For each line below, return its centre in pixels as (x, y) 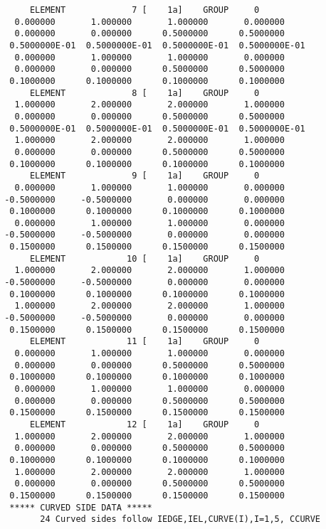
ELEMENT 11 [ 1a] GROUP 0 (144, 342)
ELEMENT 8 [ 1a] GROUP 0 (144, 93)
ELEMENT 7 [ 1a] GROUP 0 (144, 10)
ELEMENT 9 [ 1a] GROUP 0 (144, 176)
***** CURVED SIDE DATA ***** (81, 507)
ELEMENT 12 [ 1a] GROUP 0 (144, 424)
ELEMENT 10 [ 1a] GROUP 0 (144, 258)
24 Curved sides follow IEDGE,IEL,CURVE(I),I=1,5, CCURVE (180, 519)
